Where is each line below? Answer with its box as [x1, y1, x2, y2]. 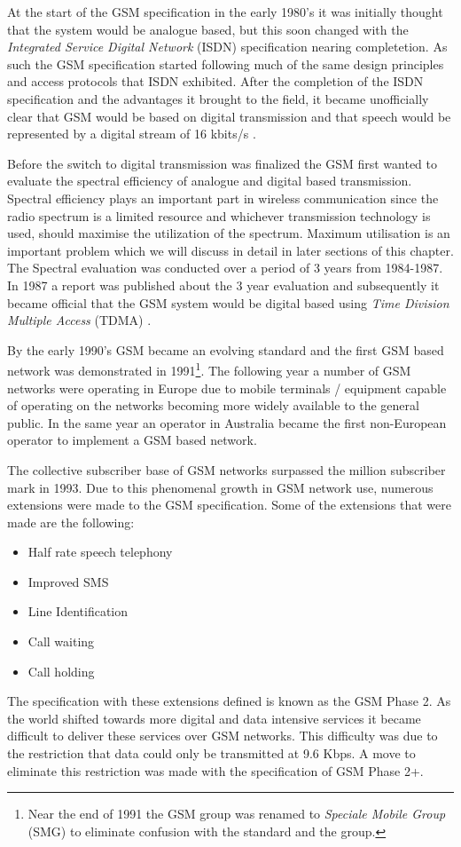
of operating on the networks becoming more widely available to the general [7, 396, 419, 415]
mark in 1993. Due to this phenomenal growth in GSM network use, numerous [7, 478, 434, 496]
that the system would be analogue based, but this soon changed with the [7, 20, 409, 38]
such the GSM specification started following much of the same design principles [7, 54, 444, 73]
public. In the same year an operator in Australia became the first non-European [7, 413, 447, 431]
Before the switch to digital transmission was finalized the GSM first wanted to [7, 154, 438, 172]
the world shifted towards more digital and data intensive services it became [7, 708, 421, 727]
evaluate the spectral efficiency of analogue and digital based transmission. [7, 171, 412, 190]
